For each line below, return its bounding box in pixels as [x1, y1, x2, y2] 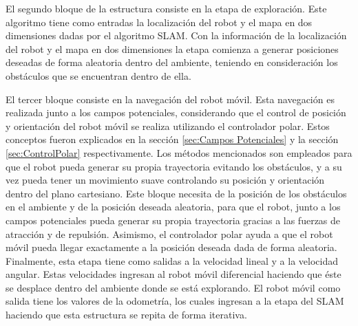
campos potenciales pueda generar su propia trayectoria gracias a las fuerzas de [6, 213, 341, 227]
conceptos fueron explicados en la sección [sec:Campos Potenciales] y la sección [6, 132, 339, 146]
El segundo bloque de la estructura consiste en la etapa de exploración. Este [6, 1, 327, 15]
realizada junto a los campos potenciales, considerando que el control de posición [6, 105, 346, 120]
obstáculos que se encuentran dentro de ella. [6, 68, 191, 83]
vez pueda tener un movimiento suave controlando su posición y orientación [6, 173, 325, 187]
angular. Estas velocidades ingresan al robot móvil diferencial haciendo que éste [6, 267, 341, 281]
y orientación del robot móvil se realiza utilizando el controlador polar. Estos [6, 118, 330, 133]
